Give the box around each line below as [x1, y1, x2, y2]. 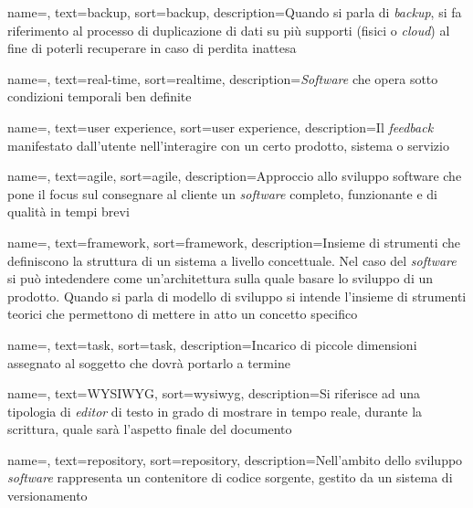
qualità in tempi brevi [7, 202, 130, 221]
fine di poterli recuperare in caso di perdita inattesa [7, 38, 297, 58]
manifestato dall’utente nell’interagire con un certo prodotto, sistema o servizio [7, 135, 449, 154]
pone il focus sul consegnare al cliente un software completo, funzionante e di [7, 184, 437, 203]
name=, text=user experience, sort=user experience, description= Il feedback [7, 117, 434, 136]
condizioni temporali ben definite [7, 87, 192, 106]
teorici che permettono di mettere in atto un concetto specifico [7, 304, 358, 323]
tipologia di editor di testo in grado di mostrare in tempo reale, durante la [7, 401, 423, 420]
